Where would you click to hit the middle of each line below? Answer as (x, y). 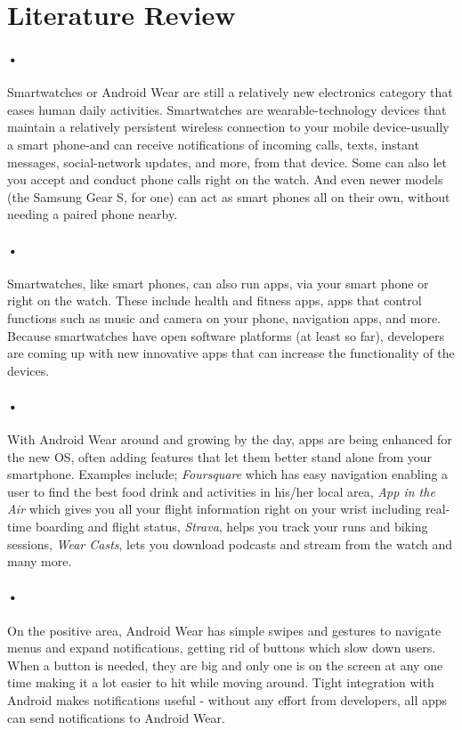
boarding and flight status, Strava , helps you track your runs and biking (231, 527)
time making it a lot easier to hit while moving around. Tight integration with (221, 682)
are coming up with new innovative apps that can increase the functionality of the (231, 353)
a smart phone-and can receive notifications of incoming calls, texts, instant (213, 144)
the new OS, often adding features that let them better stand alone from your (220, 456)
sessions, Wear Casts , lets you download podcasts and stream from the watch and (230, 543)
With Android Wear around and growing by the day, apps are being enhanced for (230, 439)
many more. (40, 561)
